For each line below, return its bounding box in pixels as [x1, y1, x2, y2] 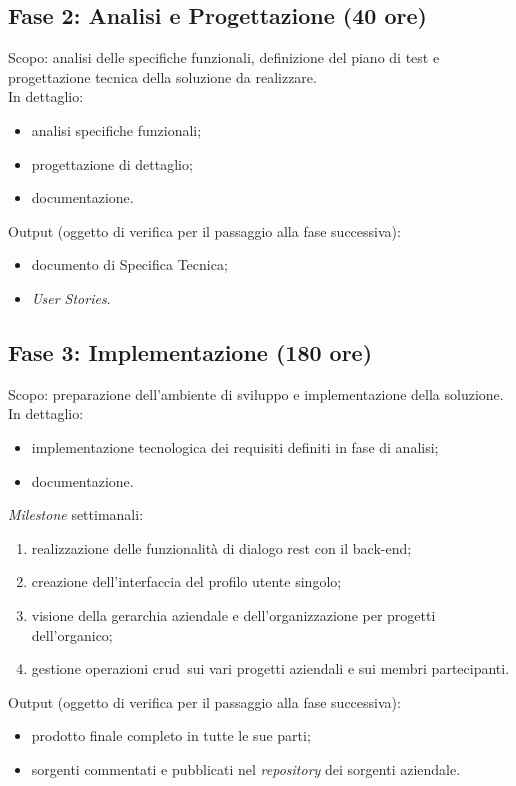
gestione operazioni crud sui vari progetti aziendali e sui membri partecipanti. [31, 658, 510, 679]
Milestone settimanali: [8, 504, 144, 525]
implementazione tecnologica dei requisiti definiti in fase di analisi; [31, 436, 439, 457]
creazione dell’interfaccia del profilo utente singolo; [31, 571, 342, 592]
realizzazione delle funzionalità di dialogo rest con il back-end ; [31, 537, 412, 558]
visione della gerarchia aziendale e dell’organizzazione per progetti [31, 604, 436, 625]
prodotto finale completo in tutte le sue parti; [31, 725, 311, 746]
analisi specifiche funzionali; [31, 119, 202, 140]
